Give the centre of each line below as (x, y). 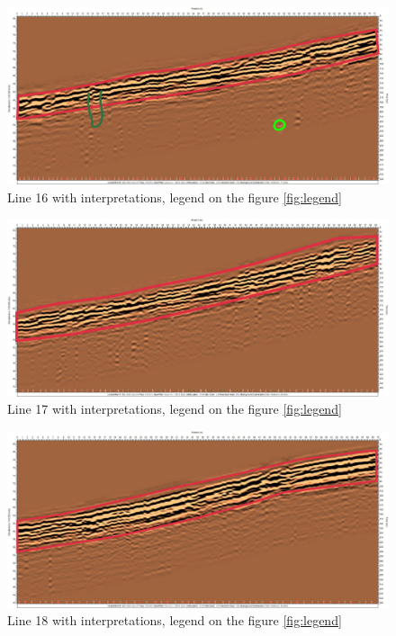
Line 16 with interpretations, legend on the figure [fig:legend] (175, 197)
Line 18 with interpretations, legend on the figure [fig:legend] (175, 620)
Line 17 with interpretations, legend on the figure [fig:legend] (175, 409)
